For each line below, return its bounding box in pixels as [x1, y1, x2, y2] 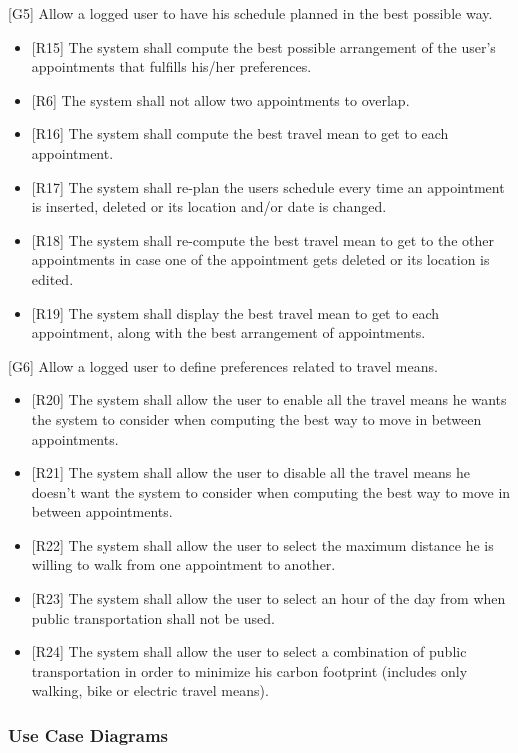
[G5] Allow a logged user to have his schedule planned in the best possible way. [8, 3, 493, 23]
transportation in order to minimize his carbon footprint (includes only [31, 660, 468, 681]
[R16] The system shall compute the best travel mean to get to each [31, 123, 449, 144]
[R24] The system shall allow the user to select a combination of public [31, 641, 467, 662]
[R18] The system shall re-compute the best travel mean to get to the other [31, 229, 494, 250]
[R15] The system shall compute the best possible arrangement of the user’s [31, 36, 496, 57]
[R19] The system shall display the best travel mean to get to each [31, 302, 440, 323]
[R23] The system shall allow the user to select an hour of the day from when [31, 588, 506, 609]
